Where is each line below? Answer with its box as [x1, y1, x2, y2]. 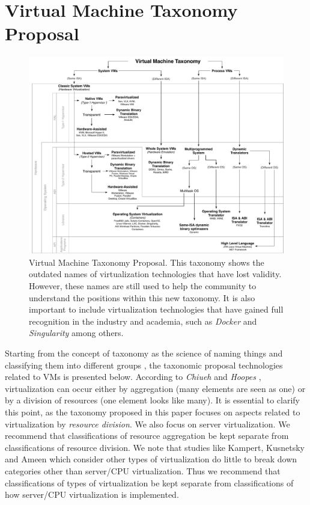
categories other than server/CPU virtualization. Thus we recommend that [5, 464, 281, 477]
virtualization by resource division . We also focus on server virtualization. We [5, 417, 290, 430]
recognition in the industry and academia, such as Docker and [29, 314, 257, 327]
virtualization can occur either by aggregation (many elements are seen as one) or [5, 382, 306, 394]
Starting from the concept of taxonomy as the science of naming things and [5, 347, 283, 359]
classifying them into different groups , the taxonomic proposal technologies [5, 358, 283, 371]
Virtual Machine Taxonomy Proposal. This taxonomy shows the [29, 256, 264, 268]
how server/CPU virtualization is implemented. [5, 488, 179, 501]
